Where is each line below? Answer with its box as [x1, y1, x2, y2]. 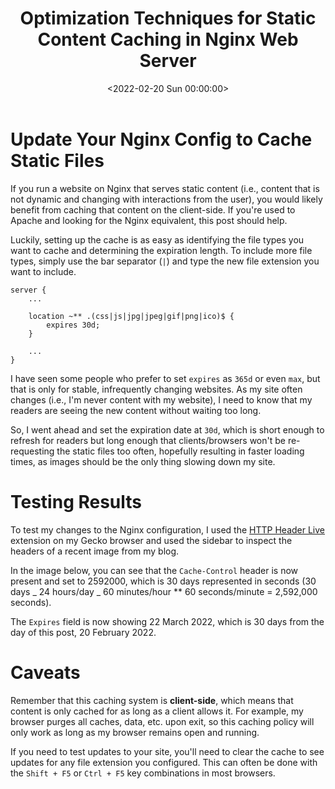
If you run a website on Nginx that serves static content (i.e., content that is [10, 182, 320, 194]
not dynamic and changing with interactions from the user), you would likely [10, 193, 323, 205]
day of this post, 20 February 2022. [10, 626, 157, 638]
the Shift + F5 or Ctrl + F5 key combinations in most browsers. [10, 767, 276, 779]
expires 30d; [46, 320, 101, 330]
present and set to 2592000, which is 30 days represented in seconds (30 [10, 575, 317, 587]
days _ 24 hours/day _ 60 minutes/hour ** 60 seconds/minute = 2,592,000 [10, 585, 318, 597]
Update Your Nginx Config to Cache [10, 128, 313, 151]
